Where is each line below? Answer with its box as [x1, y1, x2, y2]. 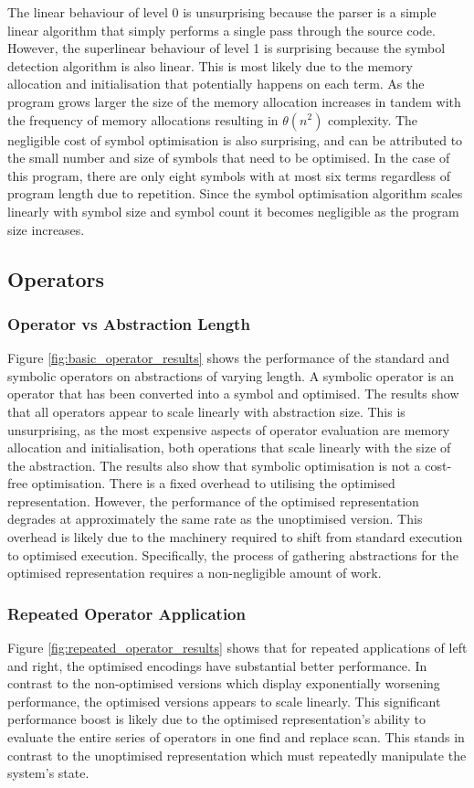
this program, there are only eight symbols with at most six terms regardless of [7, 165, 451, 185]
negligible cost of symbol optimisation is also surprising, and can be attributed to [7, 130, 463, 149]
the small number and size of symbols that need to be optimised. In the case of [7, 148, 450, 167]
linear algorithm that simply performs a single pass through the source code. [7, 20, 436, 39]
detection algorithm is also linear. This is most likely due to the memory [7, 56, 413, 75]
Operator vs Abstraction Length [7, 312, 250, 335]
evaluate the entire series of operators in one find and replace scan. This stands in [7, 728, 465, 747]
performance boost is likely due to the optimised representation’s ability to [7, 709, 426, 729]
